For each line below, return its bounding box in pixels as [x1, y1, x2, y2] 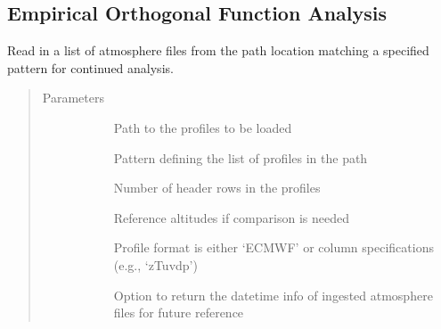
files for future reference [113, 303, 244, 322]
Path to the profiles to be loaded [113, 118, 292, 136]
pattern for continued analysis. [7, 58, 174, 77]
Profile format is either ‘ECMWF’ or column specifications [113, 238, 434, 257]
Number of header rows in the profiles [113, 178, 321, 197]
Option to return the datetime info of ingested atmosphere [113, 285, 433, 304]
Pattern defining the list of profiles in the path [113, 148, 368, 167]
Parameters [42, 88, 104, 107]
